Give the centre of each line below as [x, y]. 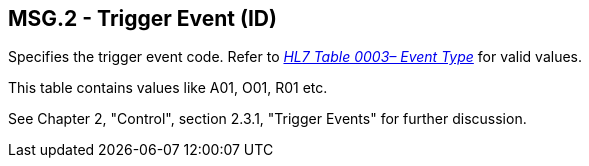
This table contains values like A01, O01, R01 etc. [168, 88]
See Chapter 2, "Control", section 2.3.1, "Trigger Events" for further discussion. [267, 119]
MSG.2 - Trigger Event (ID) [142, 18]
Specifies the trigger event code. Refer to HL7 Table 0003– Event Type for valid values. [295, 57]
